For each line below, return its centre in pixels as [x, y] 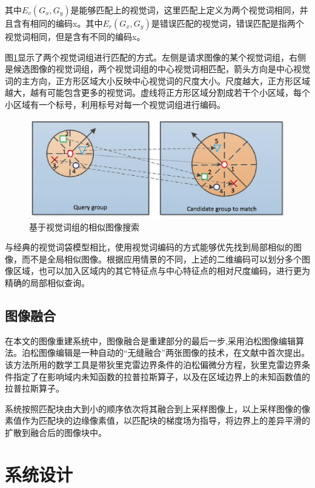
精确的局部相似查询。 [47, 283]
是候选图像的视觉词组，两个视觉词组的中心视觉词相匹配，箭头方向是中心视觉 [157, 69]
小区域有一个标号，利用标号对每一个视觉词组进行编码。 [115, 104]
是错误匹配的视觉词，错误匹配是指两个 [227, 23]
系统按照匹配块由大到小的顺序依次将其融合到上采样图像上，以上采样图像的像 [157, 408]
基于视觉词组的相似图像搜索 [84, 226]
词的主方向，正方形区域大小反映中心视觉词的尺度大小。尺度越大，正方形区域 [157, 80]
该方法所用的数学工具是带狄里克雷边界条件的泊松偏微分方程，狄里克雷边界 [153, 365]
